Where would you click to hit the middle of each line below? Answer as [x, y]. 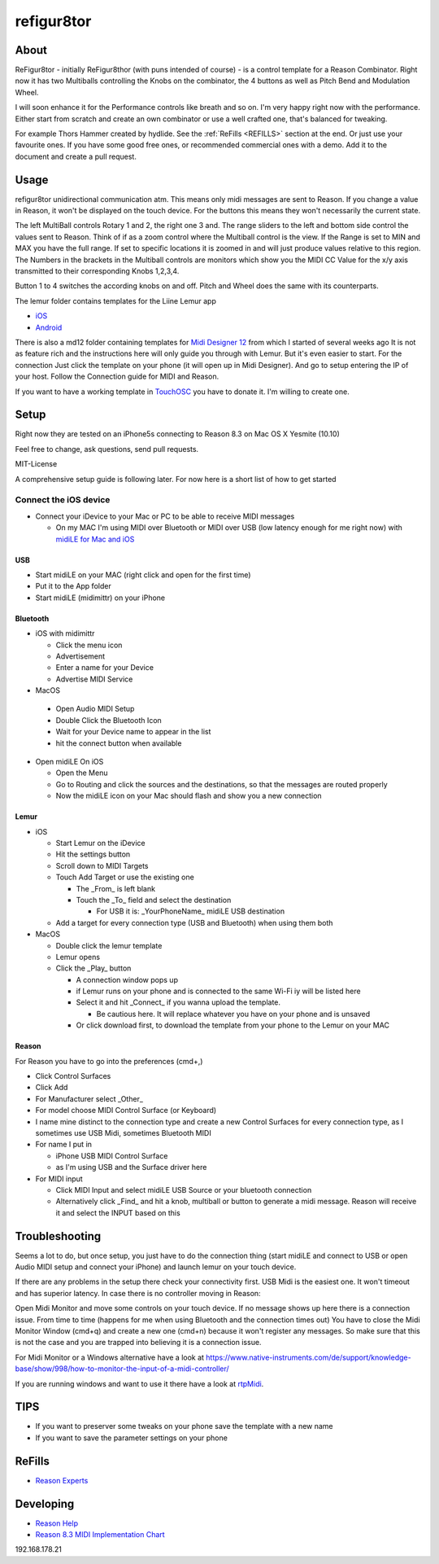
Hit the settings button [93, 854]
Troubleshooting [58, 1236]
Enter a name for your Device [105, 668]
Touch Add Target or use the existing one [125, 877]
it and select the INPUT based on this [118, 1212]
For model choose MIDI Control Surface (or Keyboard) [126, 1111]
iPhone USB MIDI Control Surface [112, 1155]
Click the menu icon [89, 645]
